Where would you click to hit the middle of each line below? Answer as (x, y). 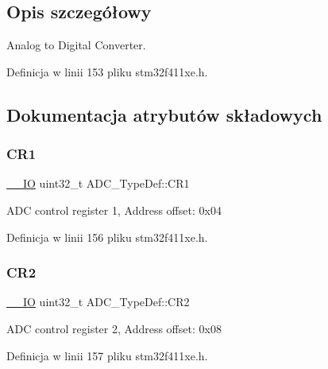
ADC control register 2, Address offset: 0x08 (114, 328)
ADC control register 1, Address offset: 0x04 (114, 210)
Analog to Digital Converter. (76, 45)
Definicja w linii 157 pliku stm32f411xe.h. (107, 355)
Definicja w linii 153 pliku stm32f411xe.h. (107, 71)
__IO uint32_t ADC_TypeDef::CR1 (98, 183)
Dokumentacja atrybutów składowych (164, 114)
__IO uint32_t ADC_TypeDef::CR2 (98, 302)
